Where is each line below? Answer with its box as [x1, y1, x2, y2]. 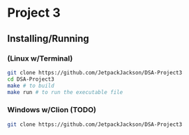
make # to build [7, 82, 54, 89]
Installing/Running [7, 33, 89, 45]
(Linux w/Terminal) [7, 54, 73, 63]
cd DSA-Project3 [7, 75, 54, 83]
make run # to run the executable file [7, 88, 123, 95]
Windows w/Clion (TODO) [7, 105, 96, 115]
